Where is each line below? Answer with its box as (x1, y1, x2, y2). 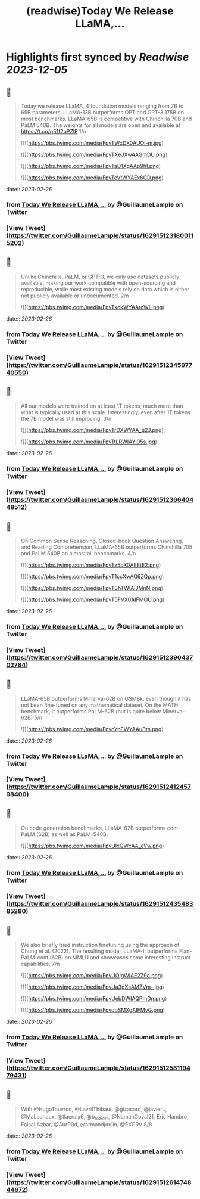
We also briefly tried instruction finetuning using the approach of (20, 941, 180, 948)
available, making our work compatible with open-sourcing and (20, 279, 176, 287)
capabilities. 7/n (20, 960, 60, 967)
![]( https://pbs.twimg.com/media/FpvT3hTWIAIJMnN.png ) (20, 584, 164, 591)
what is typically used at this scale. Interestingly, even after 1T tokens (20, 409, 190, 416)
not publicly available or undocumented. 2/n (20, 292, 129, 299)
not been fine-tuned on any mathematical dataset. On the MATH (20, 701, 179, 709)
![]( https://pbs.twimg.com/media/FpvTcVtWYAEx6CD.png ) (20, 174, 164, 181)
